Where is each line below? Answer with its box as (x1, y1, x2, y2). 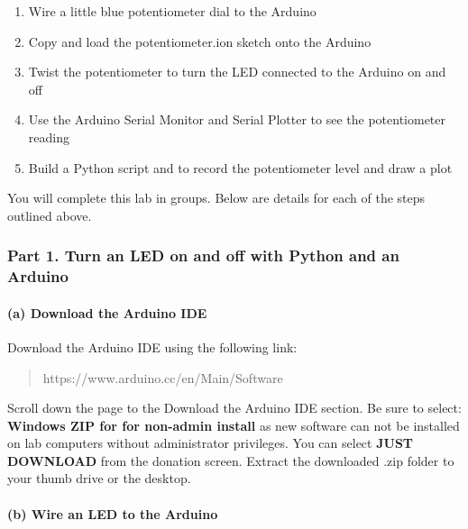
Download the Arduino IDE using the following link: (7, 337, 298, 356)
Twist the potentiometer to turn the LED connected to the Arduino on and (28, 62, 446, 81)
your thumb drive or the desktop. (7, 469, 191, 488)
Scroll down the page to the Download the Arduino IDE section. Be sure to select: (7, 398, 462, 417)
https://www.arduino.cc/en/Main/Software (42, 368, 283, 387)
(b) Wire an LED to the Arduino (7, 504, 218, 523)
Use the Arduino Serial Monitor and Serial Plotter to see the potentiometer (28, 110, 446, 129)
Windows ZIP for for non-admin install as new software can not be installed (7, 415, 460, 434)
